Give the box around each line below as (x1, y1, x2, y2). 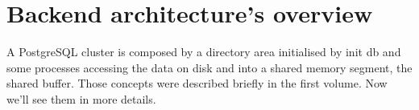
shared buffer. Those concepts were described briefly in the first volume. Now (6, 75, 388, 92)
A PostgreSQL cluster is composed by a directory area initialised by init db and (6, 43, 401, 60)
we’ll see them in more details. (6, 90, 156, 107)
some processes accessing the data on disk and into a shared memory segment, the (6, 59, 413, 75)
